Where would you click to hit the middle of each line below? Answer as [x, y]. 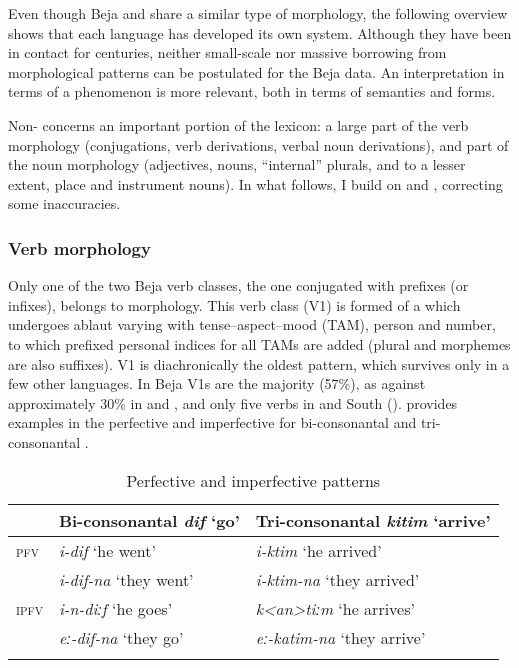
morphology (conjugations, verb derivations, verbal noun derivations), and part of [258, 144]
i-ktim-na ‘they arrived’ [337, 579]
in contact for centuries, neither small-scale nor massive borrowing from [227, 52]
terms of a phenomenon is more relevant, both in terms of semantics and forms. [252, 91]
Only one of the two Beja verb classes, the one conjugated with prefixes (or [238, 285]
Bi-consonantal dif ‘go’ [149, 520]
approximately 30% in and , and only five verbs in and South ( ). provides [233, 402]
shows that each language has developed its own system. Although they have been [260, 32]
